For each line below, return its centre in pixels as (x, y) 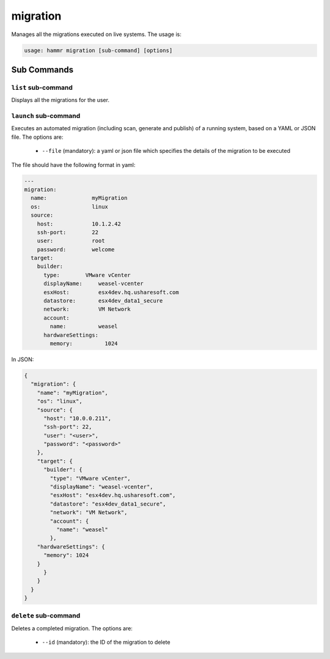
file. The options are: (37, 137)
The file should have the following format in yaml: (73, 164)
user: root (71, 241)
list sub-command (42, 87)
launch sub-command (46, 116)
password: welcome (76, 249)
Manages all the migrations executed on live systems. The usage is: (96, 34)
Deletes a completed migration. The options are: (72, 628)
